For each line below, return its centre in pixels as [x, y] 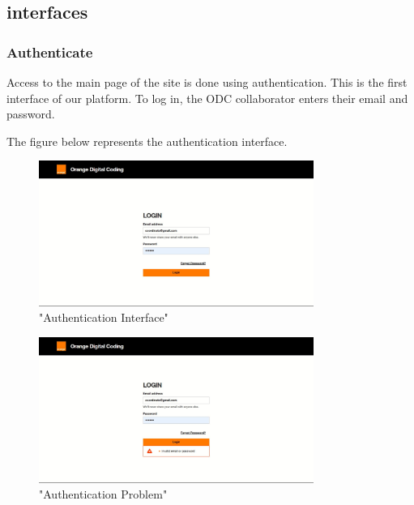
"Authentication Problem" [103, 494]
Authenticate [50, 51]
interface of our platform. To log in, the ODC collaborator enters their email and [207, 98]
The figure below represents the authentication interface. [147, 141]
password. [31, 114]
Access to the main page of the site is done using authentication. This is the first [207, 82]
